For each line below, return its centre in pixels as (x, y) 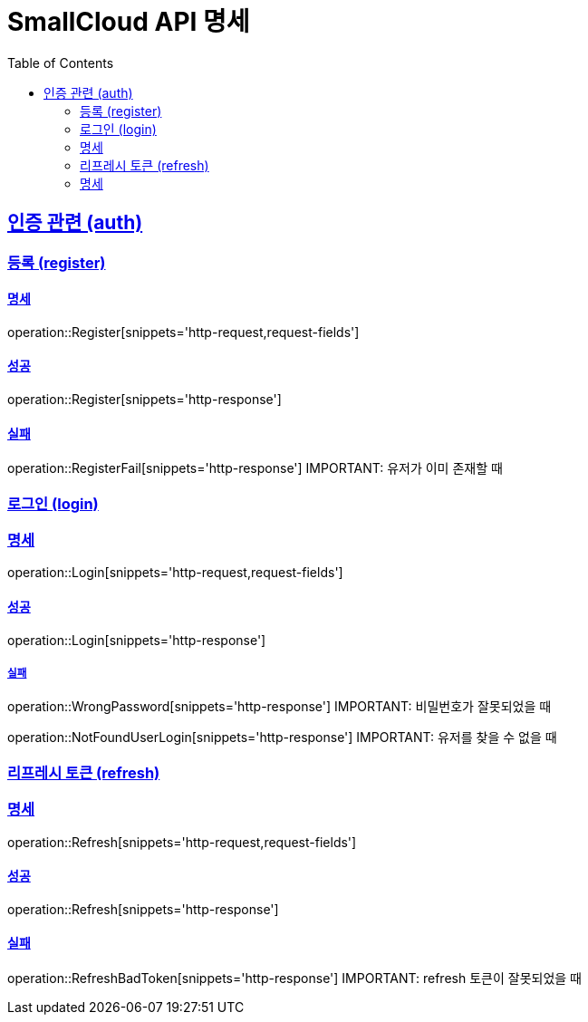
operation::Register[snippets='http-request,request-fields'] (183, 332)
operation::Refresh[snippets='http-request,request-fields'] (182, 842)
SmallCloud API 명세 (129, 22)
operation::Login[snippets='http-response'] (137, 640)
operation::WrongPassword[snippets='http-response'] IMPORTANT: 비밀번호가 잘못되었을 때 (280, 707)
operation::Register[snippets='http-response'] (145, 400)
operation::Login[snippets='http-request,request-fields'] (175, 573)
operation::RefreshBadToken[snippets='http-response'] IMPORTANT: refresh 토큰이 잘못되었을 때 (294, 978)
